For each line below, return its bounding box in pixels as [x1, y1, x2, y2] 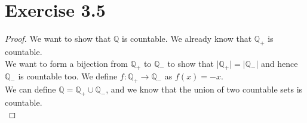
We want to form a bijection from [5, 57, 128, 69]
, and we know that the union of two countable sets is [106, 83, 303, 96]
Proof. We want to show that [5, 32, 111, 45]
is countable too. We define [18, 70, 118, 82]
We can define [5, 83, 56, 96]
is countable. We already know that [122, 32, 252, 45]
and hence [260, 57, 298, 69]
